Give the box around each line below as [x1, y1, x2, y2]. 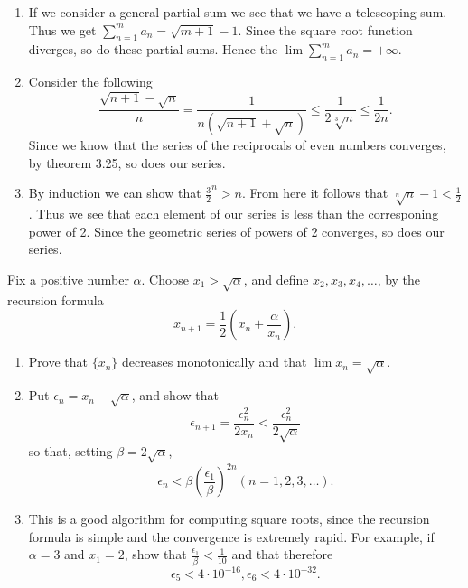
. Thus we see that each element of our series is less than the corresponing [28, 204, 439, 223]
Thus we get [28, 20, 97, 39]
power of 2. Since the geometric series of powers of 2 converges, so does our [28, 221, 445, 240]
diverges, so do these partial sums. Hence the [28, 40, 278, 59]
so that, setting [28, 441, 113, 460]
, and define [243, 269, 309, 288]
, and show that [131, 386, 219, 405]
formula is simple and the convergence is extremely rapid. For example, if [28, 527, 435, 546]
